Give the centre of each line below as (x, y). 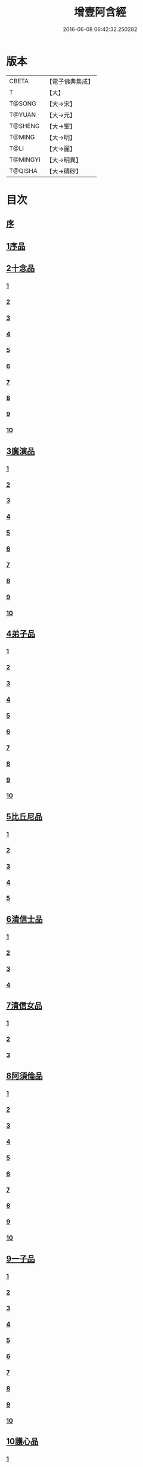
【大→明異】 (64, 160)
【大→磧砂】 (64, 171)
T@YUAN (23, 114)
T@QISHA (23, 171)
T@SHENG (24, 126)
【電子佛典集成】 (70, 81)
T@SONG (23, 104)
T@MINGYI (25, 159)
